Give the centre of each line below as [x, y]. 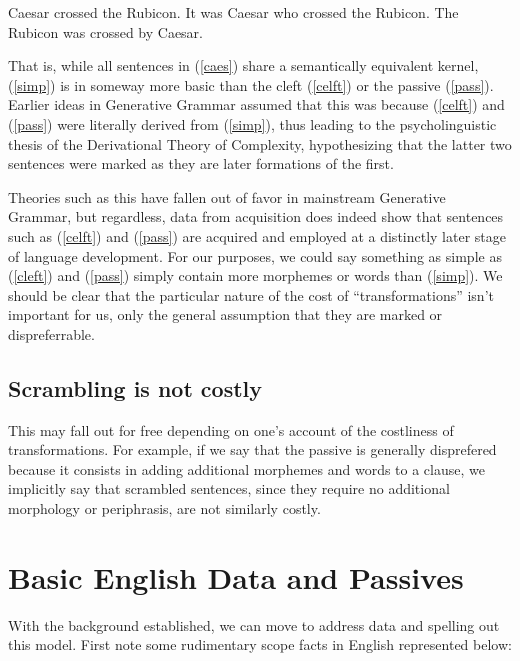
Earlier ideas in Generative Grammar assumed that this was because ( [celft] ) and [256, 104]
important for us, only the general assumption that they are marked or [225, 314]
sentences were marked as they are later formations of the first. [201, 163]
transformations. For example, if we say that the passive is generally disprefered [252, 449]
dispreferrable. [51, 333]
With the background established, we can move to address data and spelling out [254, 624]
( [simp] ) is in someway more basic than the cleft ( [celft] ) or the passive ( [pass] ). [251, 84]
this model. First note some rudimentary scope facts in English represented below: [260, 644]
